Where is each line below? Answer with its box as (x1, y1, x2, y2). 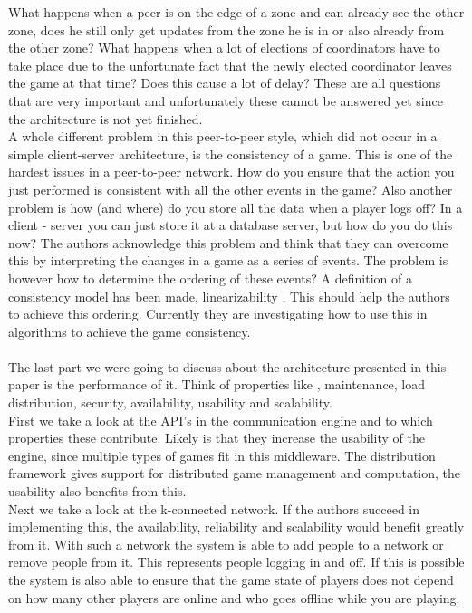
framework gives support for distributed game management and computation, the (8, 464, 460, 483)
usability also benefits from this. (8, 482, 187, 501)
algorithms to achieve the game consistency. (8, 321, 251, 340)
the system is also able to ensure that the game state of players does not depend (8, 570, 454, 589)
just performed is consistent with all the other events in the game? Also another (8, 179, 453, 198)
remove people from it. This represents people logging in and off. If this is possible (8, 552, 465, 571)
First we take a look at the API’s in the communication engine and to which (8, 410, 433, 429)
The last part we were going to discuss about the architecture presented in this (8, 357, 447, 376)
